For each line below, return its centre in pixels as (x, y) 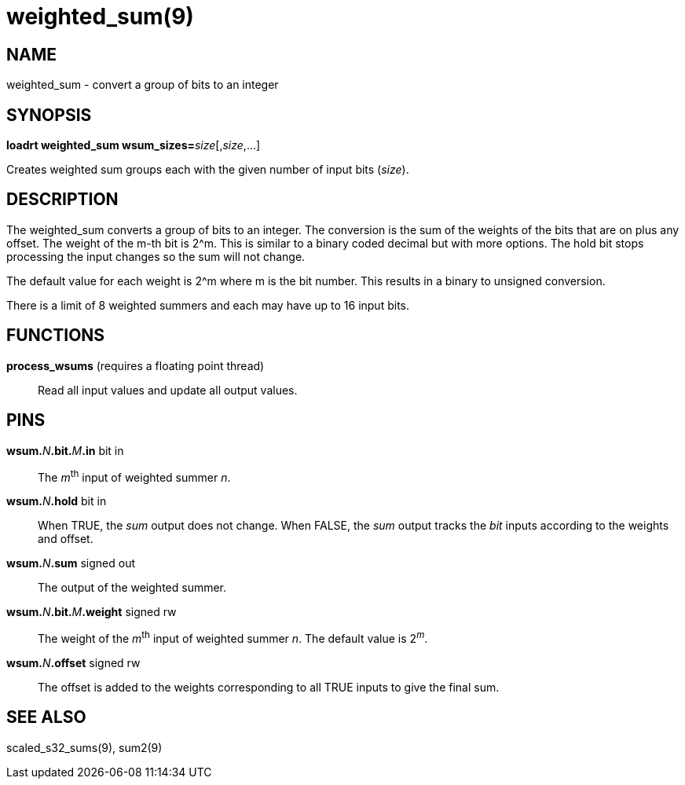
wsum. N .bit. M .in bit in (65, 450)
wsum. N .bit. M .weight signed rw (92, 612)
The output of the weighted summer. (132, 588)
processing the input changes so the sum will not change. (156, 256)
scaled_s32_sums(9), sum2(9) (84, 747)
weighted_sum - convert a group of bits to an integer (143, 85)
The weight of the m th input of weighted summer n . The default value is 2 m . (233, 637)
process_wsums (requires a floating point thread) (136, 365)
